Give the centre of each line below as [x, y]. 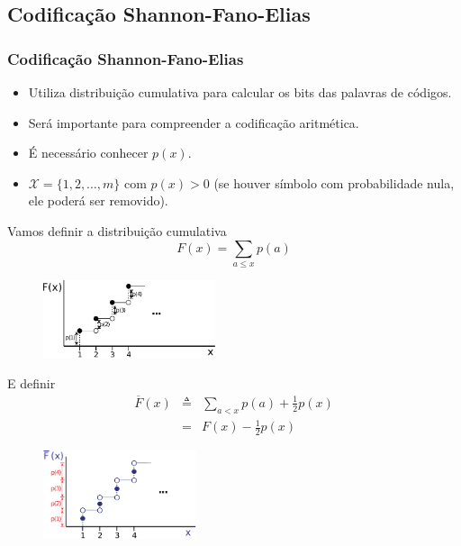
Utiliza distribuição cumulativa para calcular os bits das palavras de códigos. [240, 92]
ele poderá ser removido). [98, 200]
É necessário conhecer [88, 153]
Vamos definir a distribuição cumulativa [117, 230]
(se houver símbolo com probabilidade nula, [334, 182]
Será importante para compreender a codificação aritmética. [194, 122]
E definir [32, 383]
